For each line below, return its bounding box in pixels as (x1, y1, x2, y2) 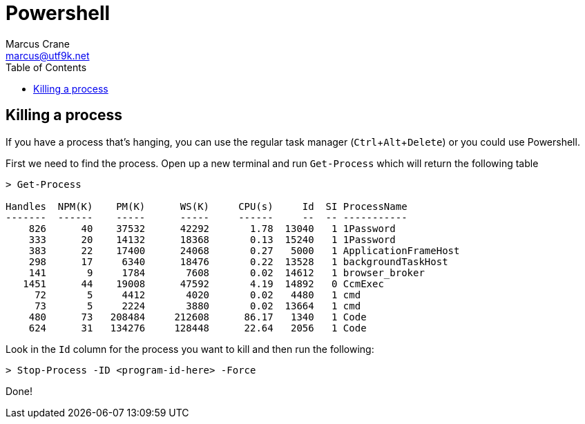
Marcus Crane (6, 37, 70, 50)
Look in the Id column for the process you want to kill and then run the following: (6, 343, 374, 355)
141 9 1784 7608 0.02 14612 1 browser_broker (28, 267, 425, 278)
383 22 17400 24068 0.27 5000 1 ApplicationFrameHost (28, 244, 460, 256)
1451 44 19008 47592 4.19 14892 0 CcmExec (23, 278, 384, 289)
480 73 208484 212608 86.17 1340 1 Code (28, 311, 367, 322)
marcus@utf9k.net (6, 49, 90, 61)
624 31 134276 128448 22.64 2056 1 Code (28, 322, 367, 334)
